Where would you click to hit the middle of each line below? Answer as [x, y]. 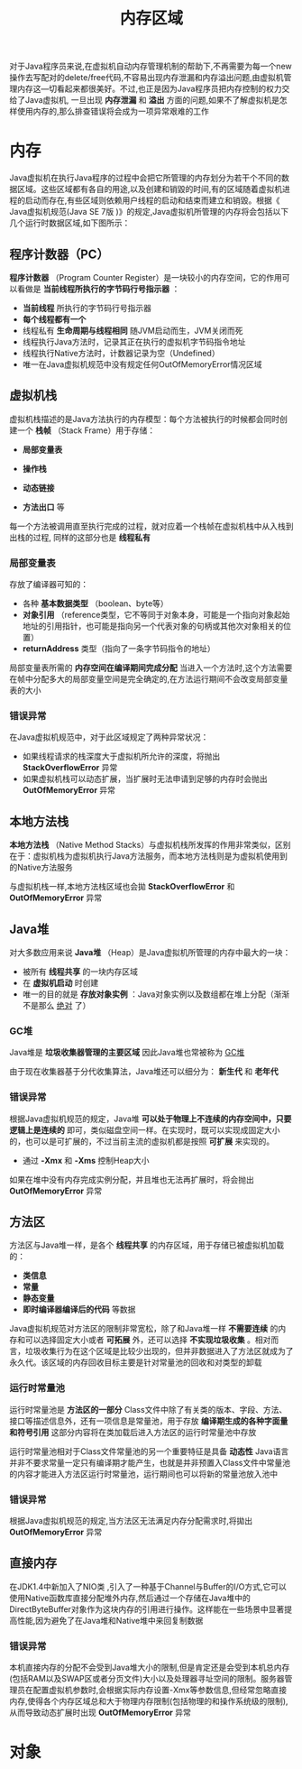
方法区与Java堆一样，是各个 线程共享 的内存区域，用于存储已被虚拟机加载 [147, 1245]
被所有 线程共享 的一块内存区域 [80, 972]
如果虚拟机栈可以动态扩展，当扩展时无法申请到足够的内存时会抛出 [145, 779]
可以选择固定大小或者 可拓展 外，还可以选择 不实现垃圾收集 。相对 [148, 1340]
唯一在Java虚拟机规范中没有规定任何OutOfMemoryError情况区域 [142, 364]
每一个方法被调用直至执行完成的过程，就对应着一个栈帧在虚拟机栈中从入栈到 [151, 526]
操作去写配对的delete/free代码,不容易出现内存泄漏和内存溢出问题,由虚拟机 [146, 78]
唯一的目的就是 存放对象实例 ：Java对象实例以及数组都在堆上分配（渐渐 [156, 994]
